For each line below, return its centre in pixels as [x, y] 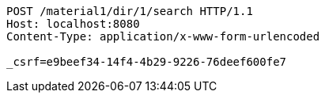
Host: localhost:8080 [73, 24]
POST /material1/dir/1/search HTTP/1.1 [130, 11]
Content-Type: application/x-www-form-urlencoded [163, 36]
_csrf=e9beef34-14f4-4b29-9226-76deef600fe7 [147, 62]
